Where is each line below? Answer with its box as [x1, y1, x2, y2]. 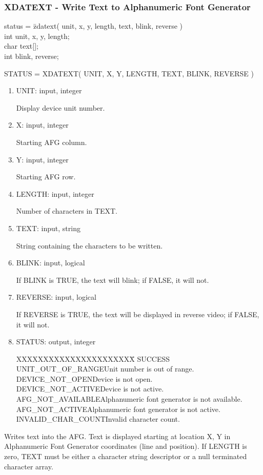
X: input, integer [16, 119, 69, 130]
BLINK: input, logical [16, 257, 85, 268]
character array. [4, 461, 53, 471]
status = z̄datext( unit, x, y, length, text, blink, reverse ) [4, 20, 183, 31]
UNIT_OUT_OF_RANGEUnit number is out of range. [16, 363, 194, 374]
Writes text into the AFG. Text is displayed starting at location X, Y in [4, 430, 231, 441]
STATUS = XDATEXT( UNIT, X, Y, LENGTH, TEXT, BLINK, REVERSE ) [4, 68, 254, 78]
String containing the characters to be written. [16, 240, 163, 251]
